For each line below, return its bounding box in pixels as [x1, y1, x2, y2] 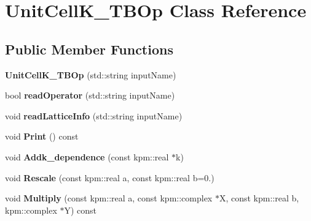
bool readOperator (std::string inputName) [5, 89, 175, 102]
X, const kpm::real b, [219, 192, 299, 204]
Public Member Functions [5, 39, 173, 58]
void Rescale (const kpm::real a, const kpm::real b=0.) [5, 171, 215, 184]
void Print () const [5, 130, 79, 143]
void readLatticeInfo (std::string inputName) [5, 109, 183, 122]
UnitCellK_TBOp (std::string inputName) [5, 68, 176, 81]
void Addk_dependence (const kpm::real [5, 150, 169, 163]
